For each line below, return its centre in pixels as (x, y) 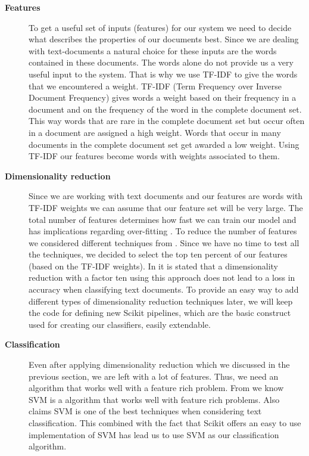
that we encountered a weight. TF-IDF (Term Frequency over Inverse (155, 86)
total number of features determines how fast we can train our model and (163, 219)
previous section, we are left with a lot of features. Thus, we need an (154, 376)
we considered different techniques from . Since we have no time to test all (164, 242)
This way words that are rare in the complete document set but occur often (167, 121)
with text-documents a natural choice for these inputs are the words (153, 50)
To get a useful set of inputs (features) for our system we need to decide (160, 27)
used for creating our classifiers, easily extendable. (120, 324)
